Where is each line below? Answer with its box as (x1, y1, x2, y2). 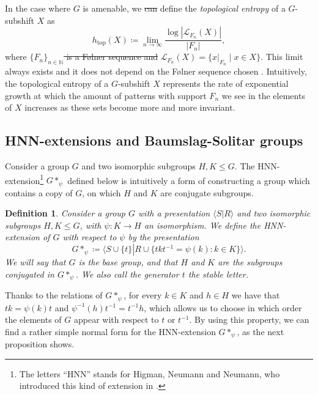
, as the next (237, 325, 284, 338)
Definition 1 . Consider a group (5, 207, 125, 220)
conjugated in (5, 267, 54, 280)
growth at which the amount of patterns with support (5, 89, 207, 102)
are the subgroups (218, 256, 283, 268)
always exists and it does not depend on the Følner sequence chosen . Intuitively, (5, 65, 307, 78)
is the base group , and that (78, 256, 178, 268)
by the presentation (128, 231, 199, 243)
